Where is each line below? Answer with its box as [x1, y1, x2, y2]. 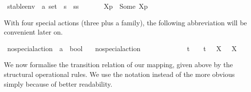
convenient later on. [4, 27, 63, 37]
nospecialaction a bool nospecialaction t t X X [7, 43, 237, 53]
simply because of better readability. [4, 78, 113, 89]
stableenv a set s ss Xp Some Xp [7, 1, 148, 11]
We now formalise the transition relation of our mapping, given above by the [4, 59, 233, 70]
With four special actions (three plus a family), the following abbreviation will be [4, 17, 247, 27]
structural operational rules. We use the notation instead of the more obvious [4, 69, 235, 79]
